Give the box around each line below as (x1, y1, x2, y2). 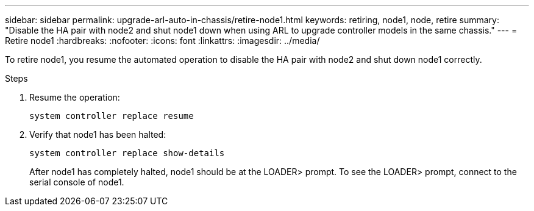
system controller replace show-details (29, 148, 225, 158)
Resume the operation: (29, 92, 120, 102)
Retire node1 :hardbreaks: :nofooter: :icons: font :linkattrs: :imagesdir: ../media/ (5, 35, 320, 46)
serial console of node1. (29, 177, 124, 187)
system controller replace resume (29, 111, 194, 121)
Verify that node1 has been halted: (29, 129, 166, 140)
